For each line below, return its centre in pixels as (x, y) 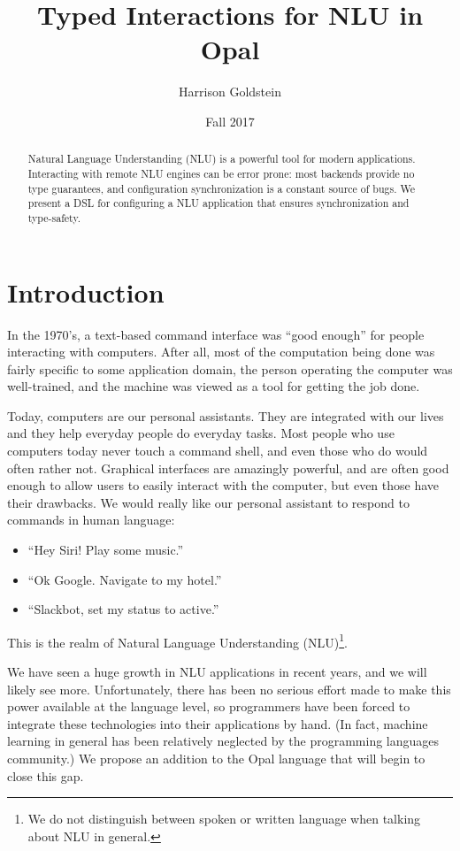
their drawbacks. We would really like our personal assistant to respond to (208, 502)
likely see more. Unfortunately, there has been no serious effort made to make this (229, 689)
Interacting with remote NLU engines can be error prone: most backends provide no (221, 173)
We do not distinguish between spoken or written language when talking (224, 819)
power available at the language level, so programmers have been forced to (209, 706)
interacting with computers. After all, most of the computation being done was (221, 352)
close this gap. (46, 775)
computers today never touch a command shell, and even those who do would (218, 451)
